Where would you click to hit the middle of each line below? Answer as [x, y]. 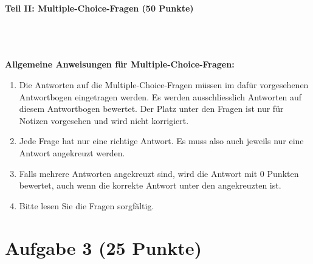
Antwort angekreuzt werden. [72, 152]
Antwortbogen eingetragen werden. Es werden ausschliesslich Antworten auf [160, 96]
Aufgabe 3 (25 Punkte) [104, 247]
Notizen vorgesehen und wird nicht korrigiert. [104, 120]
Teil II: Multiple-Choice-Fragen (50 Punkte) [99, 8]
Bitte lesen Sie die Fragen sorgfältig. [87, 205]
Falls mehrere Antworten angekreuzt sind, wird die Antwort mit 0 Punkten [159, 173]
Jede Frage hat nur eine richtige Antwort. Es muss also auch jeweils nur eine [161, 141]
